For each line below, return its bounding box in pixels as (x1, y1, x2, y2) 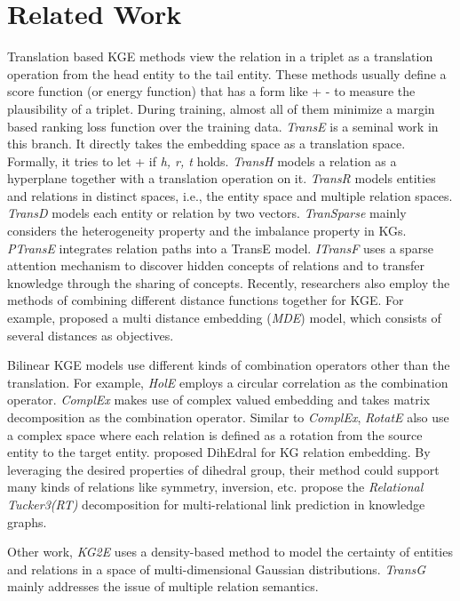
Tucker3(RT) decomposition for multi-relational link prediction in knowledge (7, 494, 425, 513)
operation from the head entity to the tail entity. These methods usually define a (7, 64, 447, 83)
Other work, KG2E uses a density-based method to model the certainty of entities (7, 542, 453, 561)
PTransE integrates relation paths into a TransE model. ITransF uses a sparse (7, 238, 433, 257)
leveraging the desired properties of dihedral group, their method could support (7, 460, 440, 478)
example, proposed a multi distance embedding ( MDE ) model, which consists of (7, 309, 441, 327)
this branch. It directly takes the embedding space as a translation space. (7, 134, 406, 153)
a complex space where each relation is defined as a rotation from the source (7, 425, 423, 444)
